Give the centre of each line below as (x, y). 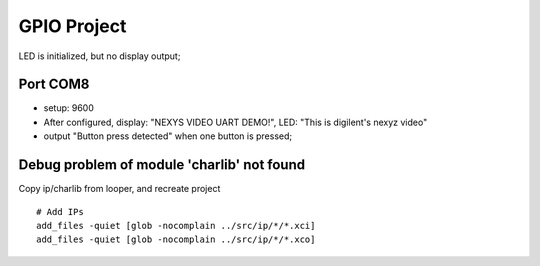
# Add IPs (60, 211)
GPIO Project (72, 26)
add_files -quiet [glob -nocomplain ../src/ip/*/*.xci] (176, 225)
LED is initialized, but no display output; (99, 56)
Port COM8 (54, 84)
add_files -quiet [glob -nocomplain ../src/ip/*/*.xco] (176, 239)
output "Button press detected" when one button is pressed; (168, 136)
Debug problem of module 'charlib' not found (161, 165)
